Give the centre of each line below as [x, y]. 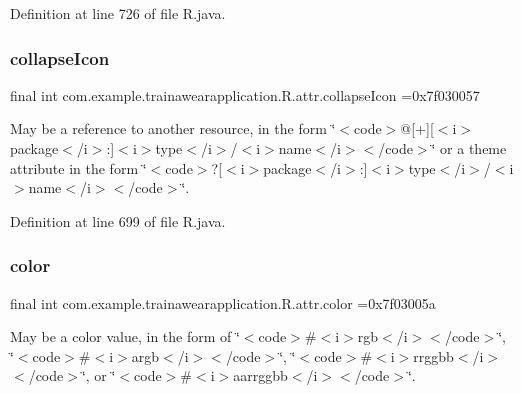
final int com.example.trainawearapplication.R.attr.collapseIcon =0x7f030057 [245, 94]
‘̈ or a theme [469, 148]
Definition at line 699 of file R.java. [118, 220]
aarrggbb [260, 375]
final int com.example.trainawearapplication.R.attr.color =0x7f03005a [223, 302]
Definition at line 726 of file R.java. [118, 13]
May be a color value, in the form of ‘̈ [125, 336]
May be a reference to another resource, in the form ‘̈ [173, 128]
